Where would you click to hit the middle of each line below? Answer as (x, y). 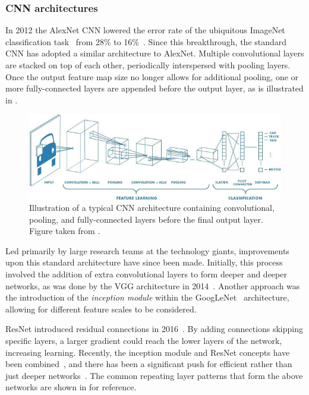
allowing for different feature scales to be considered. (101, 309)
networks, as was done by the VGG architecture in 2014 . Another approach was (153, 285)
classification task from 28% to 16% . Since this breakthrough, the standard (146, 41)
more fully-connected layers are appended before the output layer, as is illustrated (154, 88)
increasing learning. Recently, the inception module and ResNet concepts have (148, 352)
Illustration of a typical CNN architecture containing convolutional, (152, 208)
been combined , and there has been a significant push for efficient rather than (149, 364)
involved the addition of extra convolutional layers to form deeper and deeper (146, 274)
